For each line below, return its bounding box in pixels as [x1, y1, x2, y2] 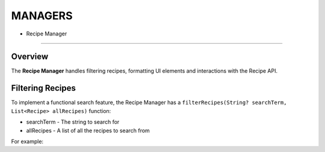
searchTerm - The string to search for [26, 118, 120, 126]
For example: [11, 138, 44, 145]
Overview [11, 52, 49, 62]
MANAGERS [11, 9, 73, 22]
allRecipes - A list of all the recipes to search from [26, 127, 150, 134]
